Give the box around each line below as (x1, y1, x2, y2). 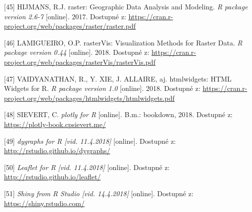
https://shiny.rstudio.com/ (4, 198, 85, 208)
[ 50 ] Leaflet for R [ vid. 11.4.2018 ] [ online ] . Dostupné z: (4, 162, 170, 172)
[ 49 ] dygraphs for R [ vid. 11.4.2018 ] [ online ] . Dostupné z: (4, 135, 176, 146)
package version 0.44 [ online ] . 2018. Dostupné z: (4, 47, 150, 57)
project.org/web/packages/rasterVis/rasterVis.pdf (4, 56, 155, 67)
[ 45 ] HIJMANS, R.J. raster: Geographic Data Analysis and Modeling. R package (4, 1, 248, 11)
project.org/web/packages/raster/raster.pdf (4, 21, 136, 31)
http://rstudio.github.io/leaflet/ (4, 171, 101, 182)
